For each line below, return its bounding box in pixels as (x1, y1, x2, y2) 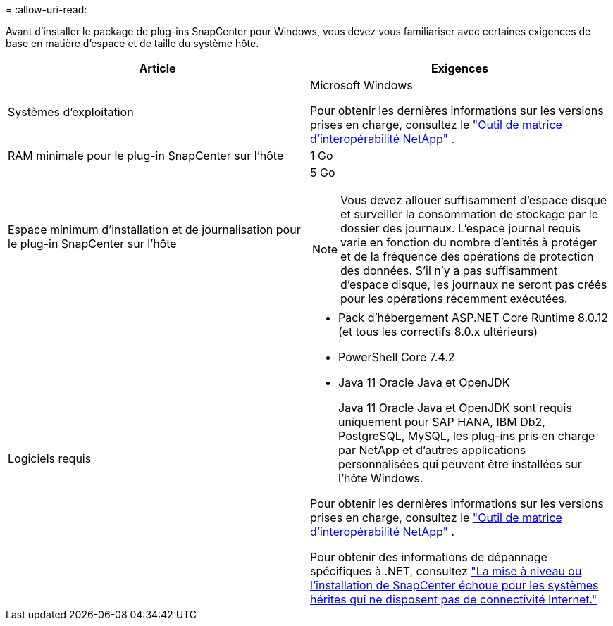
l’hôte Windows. (338, 471, 423, 485)
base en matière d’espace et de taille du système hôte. (6, 37, 259, 49)
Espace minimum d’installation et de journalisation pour (8, 223, 301, 237)
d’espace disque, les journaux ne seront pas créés (340, 277, 607, 292)
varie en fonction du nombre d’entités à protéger (340, 235, 597, 249)
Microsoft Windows (310, 78, 413, 92)
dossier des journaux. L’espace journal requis (340, 221, 581, 235)
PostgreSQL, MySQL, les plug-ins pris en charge (338, 429, 595, 443)
